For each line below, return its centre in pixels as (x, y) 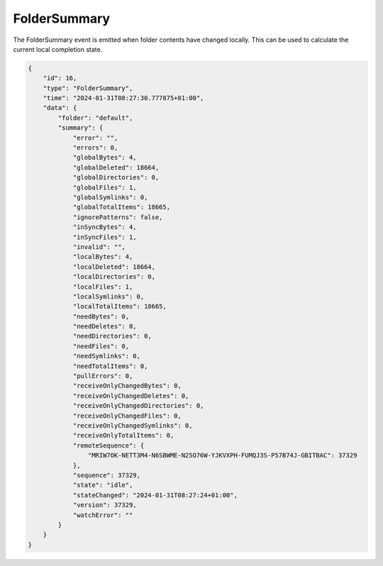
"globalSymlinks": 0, (110, 198)
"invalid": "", (99, 247)
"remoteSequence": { (109, 445)
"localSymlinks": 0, (109, 296)
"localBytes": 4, (103, 257)
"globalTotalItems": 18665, (121, 207)
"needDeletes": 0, (105, 327)
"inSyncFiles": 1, (105, 237)
